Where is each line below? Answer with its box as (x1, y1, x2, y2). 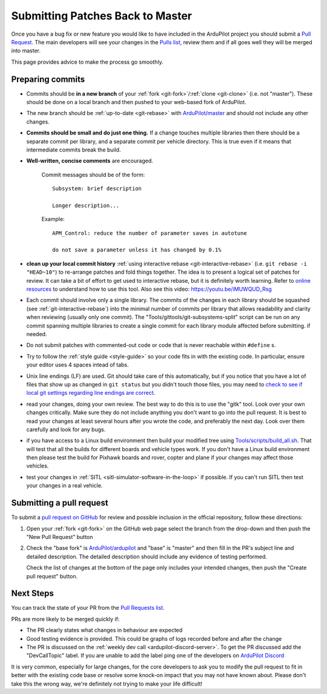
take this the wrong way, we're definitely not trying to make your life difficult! (11, 680, 203, 687)
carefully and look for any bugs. (26, 426, 106, 433)
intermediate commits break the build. (26, 146, 121, 153)
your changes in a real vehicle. (26, 482, 103, 489)
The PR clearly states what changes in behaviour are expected (26, 627, 183, 634)
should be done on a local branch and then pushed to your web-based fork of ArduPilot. (26, 99, 246, 106)
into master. (11, 47, 41, 55)
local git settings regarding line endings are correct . (26, 389, 156, 397)
